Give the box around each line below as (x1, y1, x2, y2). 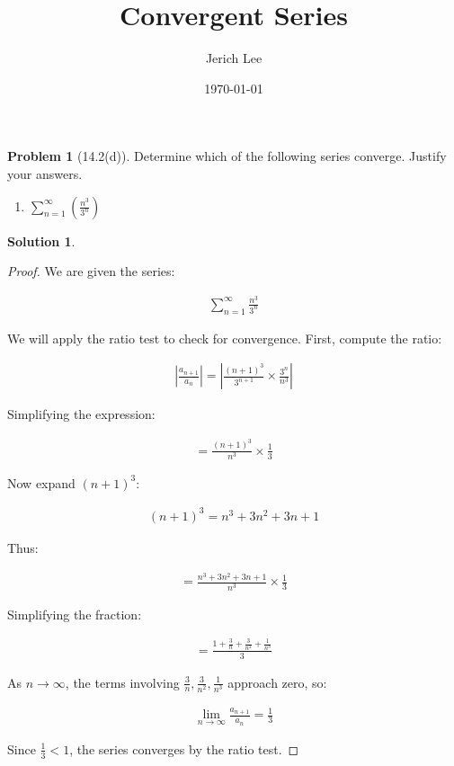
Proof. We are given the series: (7, 262, 175, 281)
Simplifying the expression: (7, 405, 156, 423)
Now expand (7, 473, 76, 492)
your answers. (7, 164, 83, 183)
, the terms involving (65, 672, 180, 691)
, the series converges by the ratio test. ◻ (69, 739, 299, 758)
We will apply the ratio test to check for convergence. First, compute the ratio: (7, 328, 442, 347)
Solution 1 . (7, 231, 76, 250)
